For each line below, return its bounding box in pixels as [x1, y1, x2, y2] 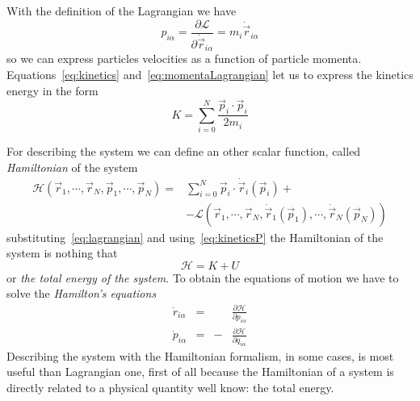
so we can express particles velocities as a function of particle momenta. [6, 50, 362, 67]
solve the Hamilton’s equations [6, 285, 157, 302]
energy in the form [6, 81, 99, 98]
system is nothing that [6, 244, 118, 261]
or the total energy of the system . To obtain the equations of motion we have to [6, 269, 399, 286]
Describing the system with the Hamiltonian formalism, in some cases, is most [6, 347, 394, 364]
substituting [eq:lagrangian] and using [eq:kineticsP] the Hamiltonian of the [6, 228, 384, 245]
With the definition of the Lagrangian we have [6, 2, 237, 19]
